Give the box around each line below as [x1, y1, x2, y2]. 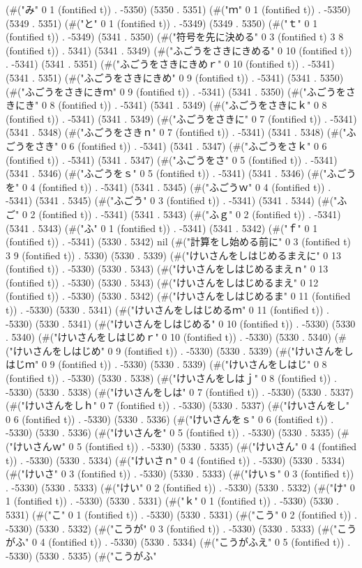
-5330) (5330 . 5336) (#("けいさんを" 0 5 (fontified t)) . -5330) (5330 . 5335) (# [6, 425, 349, 440]
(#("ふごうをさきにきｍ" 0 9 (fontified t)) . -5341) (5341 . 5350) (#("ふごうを [6, 84, 346, 98]
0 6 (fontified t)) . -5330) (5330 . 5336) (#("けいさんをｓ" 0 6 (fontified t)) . [6, 411, 334, 426]
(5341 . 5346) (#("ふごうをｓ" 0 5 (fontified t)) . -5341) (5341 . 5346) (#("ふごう [6, 166, 356, 181]
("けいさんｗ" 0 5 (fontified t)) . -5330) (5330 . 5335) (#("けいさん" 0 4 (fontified [6, 439, 357, 453]
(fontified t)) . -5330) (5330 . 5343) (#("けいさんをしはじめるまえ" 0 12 [6, 275, 319, 289]
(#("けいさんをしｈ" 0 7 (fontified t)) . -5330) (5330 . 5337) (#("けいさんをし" [6, 398, 350, 413]
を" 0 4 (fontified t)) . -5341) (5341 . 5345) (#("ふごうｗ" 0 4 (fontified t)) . [6, 179, 331, 194]
